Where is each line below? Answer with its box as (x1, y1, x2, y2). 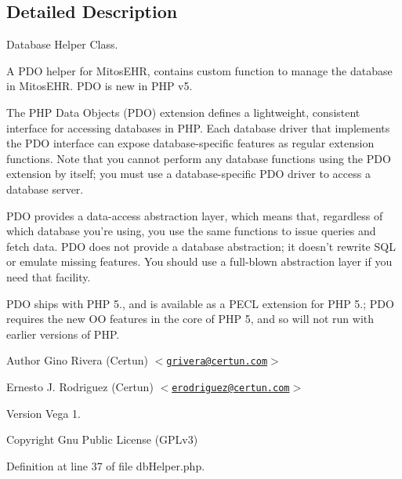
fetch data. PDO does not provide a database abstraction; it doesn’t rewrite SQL (6, 238, 396, 254)
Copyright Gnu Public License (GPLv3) (6, 431, 198, 448)
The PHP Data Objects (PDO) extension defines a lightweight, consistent (6, 103, 360, 120)
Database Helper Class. (6, 36, 118, 53)
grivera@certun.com (166, 356, 268, 368)
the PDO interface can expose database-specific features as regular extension (6, 135, 375, 151)
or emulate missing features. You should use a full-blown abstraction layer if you (6, 253, 393, 270)
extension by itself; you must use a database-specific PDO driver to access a (6, 165, 371, 182)
